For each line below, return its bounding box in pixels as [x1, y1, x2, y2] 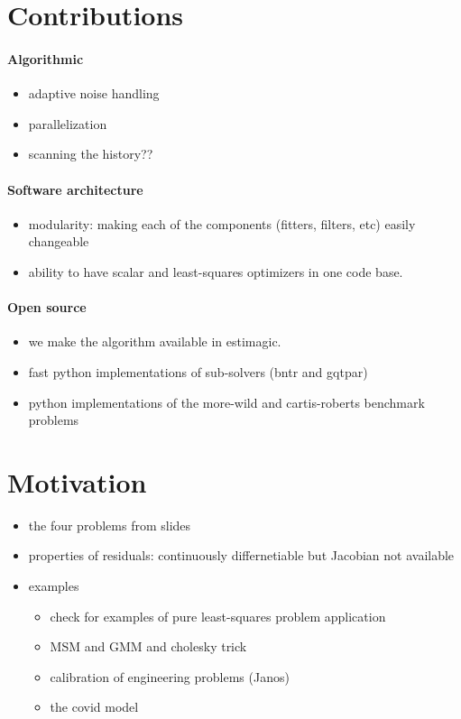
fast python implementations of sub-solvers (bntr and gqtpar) [28, 362, 368, 381]
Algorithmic [7, 49, 84, 68]
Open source [7, 298, 87, 317]
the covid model [50, 697, 139, 716]
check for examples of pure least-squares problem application [50, 606, 386, 625]
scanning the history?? [28, 144, 153, 163]
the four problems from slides [28, 515, 191, 534]
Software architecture [7, 180, 143, 198]
